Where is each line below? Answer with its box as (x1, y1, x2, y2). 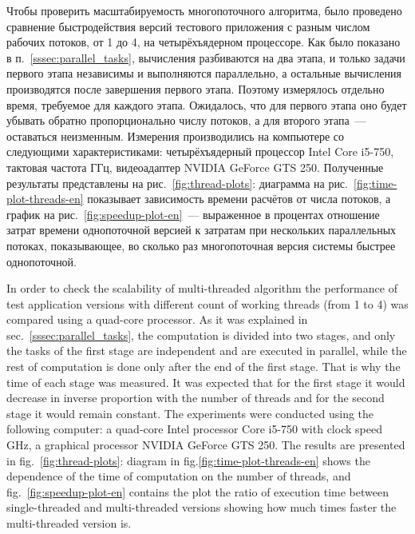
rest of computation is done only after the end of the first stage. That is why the (6, 358, 401, 375)
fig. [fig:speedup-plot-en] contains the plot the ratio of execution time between (6, 483, 389, 500)
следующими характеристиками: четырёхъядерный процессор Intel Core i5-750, (6, 143, 394, 160)
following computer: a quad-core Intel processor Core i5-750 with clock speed (6, 420, 382, 437)
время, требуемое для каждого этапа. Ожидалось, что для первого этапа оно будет (6, 96, 407, 113)
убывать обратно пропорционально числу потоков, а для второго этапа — (6, 112, 366, 129)
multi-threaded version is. (6, 515, 132, 531)
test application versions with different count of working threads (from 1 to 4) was (6, 295, 409, 312)
